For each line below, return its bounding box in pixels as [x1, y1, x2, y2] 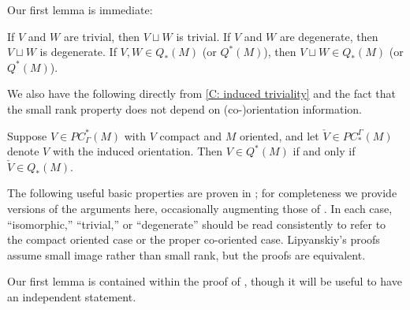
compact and [159, 127, 222, 144]
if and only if [293, 143, 356, 159]
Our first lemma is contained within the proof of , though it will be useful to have [7, 273, 402, 289]
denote [7, 143, 39, 159]
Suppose [7, 127, 47, 144]
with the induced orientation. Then [52, 143, 223, 159]
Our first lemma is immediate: [7, 2, 153, 17]
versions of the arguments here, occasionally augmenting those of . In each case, [7, 200, 393, 216]
